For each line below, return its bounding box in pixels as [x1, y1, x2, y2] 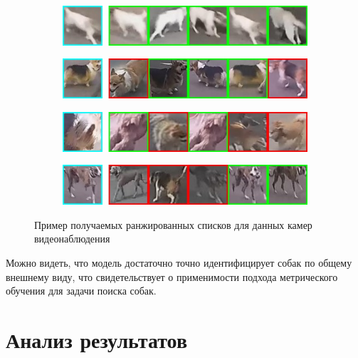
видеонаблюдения [34, 231, 110, 246]
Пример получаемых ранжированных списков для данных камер [34, 217, 312, 232]
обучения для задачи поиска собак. [6, 283, 157, 298]
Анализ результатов [6, 325, 188, 354]
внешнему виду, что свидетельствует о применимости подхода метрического [6, 269, 338, 284]
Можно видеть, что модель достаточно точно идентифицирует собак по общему [6, 255, 352, 270]
